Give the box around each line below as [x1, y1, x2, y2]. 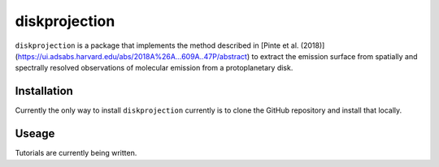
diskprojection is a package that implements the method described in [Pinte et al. [15, 41, 299, 50]
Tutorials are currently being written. [15, 148, 137, 158]
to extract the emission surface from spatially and [251, 51, 418, 61]
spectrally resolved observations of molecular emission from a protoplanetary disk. [15, 63, 293, 73]
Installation [15, 84, 73, 98]
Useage [15, 126, 55, 141]
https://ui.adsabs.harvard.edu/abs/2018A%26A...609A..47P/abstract [17, 51, 248, 61]
